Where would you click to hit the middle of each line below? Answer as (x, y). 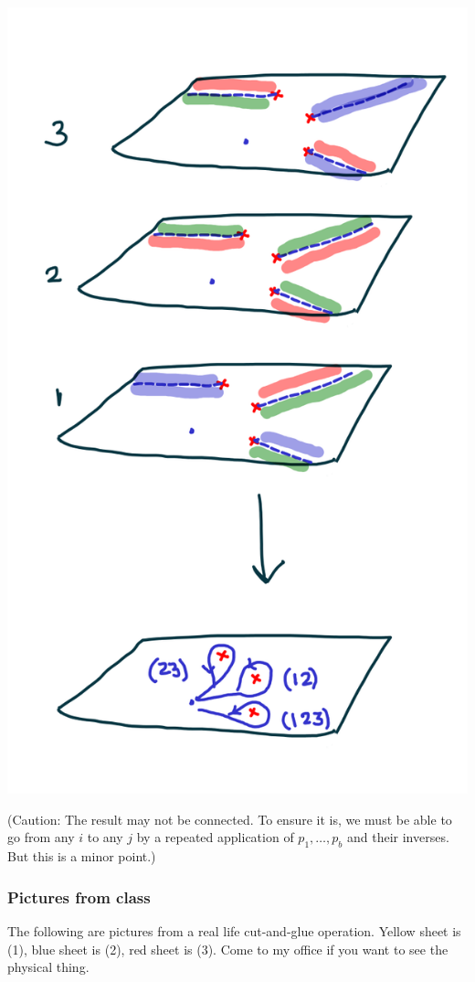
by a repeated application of (215, 837)
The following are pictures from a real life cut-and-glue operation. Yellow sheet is (234, 930)
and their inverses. (398, 837)
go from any (41, 837)
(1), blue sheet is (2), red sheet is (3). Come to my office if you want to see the (228, 949)
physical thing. (48, 967)
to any (105, 837)
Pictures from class (79, 897)
